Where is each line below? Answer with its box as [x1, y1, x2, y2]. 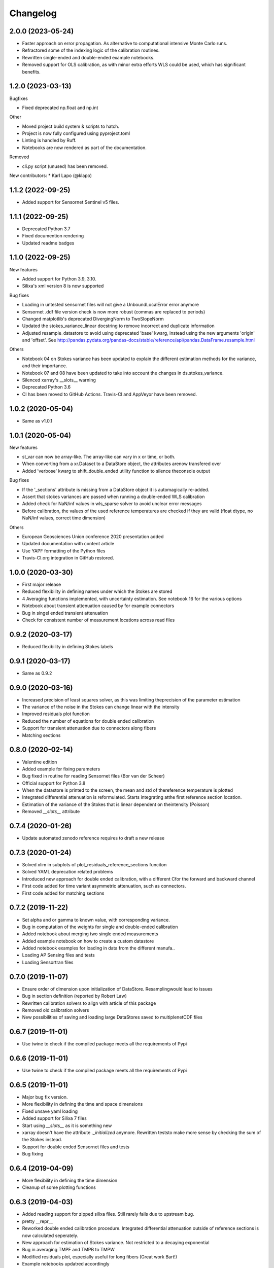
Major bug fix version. [22, 1094, 68, 1100]
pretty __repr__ [22, 1218, 53, 1224]
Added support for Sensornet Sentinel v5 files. [22, 199, 119, 205]
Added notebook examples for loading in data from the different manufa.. [22, 945, 175, 951]
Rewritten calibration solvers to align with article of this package [22, 1000, 156, 1006]
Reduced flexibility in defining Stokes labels [22, 643, 114, 649]
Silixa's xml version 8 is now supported [22, 283, 104, 289]
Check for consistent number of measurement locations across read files [22, 617, 175, 623]
